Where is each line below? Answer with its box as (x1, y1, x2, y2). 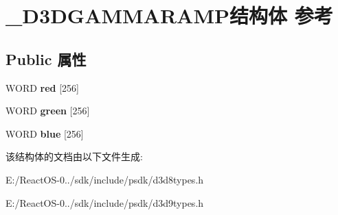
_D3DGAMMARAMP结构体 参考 (5, 1, 333, 29)
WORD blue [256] (5, 126, 84, 140)
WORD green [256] (5, 103, 90, 118)
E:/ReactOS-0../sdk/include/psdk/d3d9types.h (5, 195, 204, 210)
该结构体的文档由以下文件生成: (5, 149, 143, 164)
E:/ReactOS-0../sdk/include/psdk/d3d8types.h (5, 172, 204, 186)
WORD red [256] (5, 80, 79, 94)
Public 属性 (5, 48, 87, 69)
